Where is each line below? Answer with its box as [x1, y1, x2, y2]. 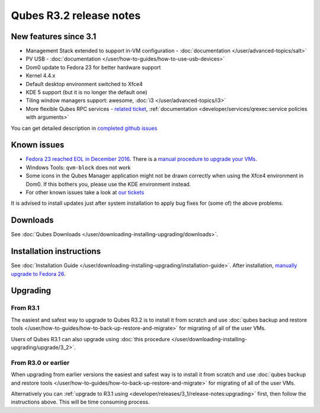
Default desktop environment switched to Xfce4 [25, 80, 143, 87]
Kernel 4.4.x [25, 72, 56, 80]
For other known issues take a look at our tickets [25, 189, 145, 196]
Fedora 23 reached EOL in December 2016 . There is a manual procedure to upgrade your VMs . [25, 155, 258, 163]
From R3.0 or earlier [11, 358, 70, 367]
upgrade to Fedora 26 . [11, 270, 66, 277]
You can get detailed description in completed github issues [11, 125, 158, 132]
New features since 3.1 [11, 31, 97, 42]
